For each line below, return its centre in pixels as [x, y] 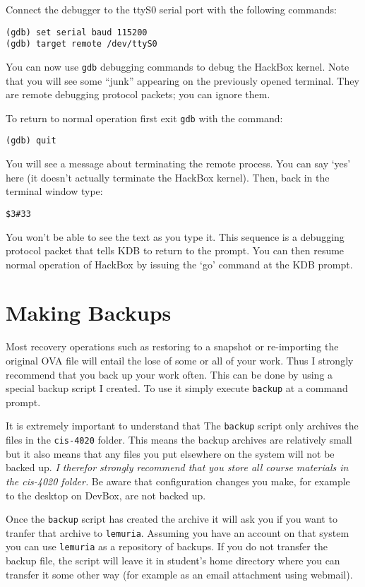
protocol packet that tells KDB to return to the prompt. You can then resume [175, 250]
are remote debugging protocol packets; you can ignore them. [138, 94]
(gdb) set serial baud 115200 [77, 32]
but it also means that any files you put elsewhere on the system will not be [170, 453]
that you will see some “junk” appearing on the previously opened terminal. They [182, 80]
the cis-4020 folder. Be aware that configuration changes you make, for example [178, 481]
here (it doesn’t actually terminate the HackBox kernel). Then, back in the [168, 177]
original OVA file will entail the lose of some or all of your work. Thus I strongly [180, 360]
